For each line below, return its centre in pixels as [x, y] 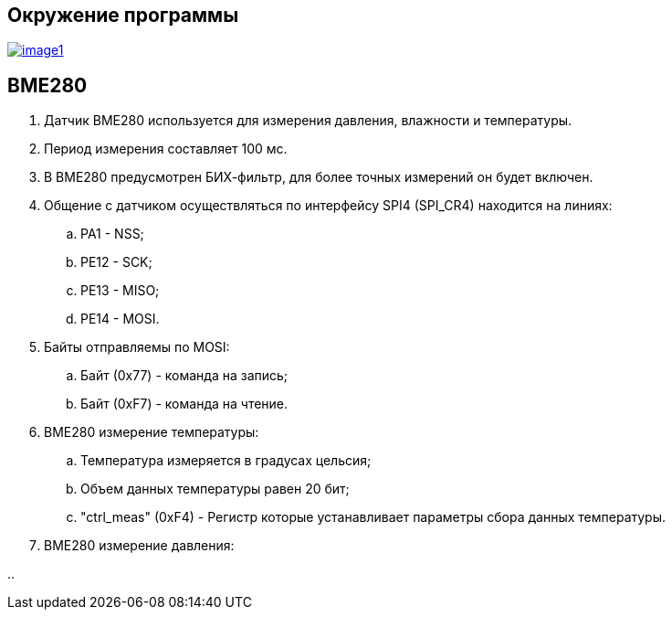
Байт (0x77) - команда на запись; [184, 376]
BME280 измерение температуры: [152, 432]
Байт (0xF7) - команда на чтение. [184, 404]
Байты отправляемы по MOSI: [137, 347]
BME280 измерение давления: [139, 546]
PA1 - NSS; [112, 234]
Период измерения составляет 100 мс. [166, 149]
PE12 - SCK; [116, 262]
